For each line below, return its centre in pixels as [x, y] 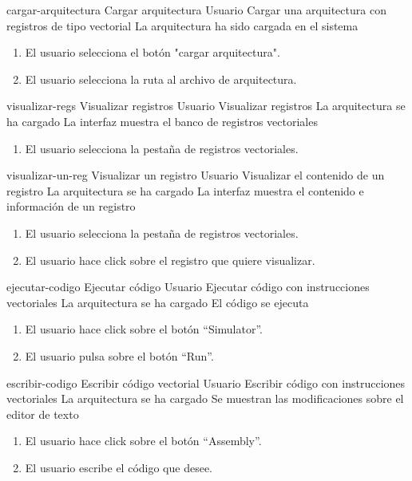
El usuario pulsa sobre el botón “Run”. [119, 355]
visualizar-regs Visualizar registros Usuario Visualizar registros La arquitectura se [206, 106]
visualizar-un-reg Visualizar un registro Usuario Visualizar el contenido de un [196, 175]
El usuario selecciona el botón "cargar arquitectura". [153, 52]
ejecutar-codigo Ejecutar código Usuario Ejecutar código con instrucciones [188, 287]
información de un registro [71, 206]
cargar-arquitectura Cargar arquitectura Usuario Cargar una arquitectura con [196, 10]
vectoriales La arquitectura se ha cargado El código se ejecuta [158, 302]
